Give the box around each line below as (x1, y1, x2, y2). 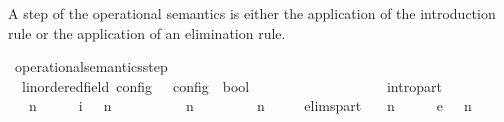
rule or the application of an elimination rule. (8, 22, 286, 43)
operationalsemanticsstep (14, 56, 168, 77)
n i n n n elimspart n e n (28, 95, 472, 116)
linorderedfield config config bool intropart (21, 75, 442, 96)
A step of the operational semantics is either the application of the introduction (8, 3, 496, 23)
